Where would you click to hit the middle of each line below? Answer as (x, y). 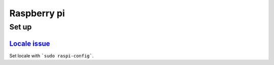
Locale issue (30, 43)
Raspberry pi (37, 13)
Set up (21, 27)
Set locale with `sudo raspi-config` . (52, 55)
